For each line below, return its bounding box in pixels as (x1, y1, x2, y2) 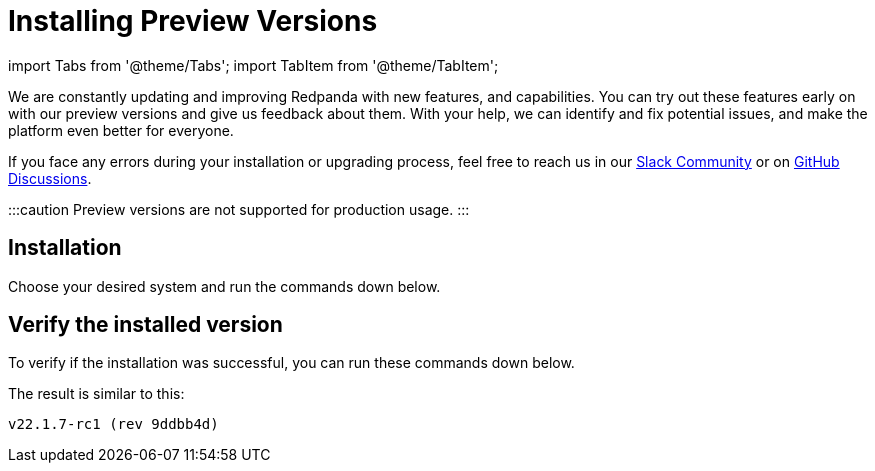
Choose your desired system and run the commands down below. (8, 277, 441, 295)
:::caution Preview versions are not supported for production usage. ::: (8, 200, 470, 218)
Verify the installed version (8, 312, 283, 338)
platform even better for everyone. (8, 121, 234, 139)
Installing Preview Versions (8, 4, 378, 38)
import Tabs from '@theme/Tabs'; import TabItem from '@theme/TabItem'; (8, 56, 499, 74)
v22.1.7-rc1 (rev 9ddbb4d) (8, 416, 219, 433)
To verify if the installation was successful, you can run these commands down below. (8, 354, 575, 372)
